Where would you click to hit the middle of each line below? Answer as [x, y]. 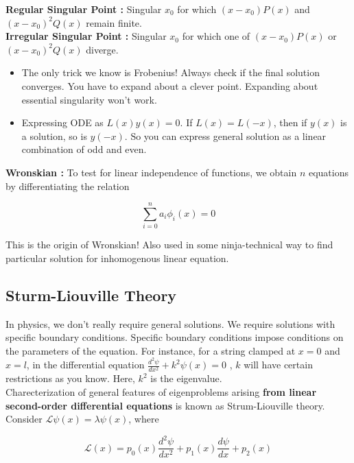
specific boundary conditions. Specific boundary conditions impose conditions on [175, 337]
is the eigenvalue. [186, 378]
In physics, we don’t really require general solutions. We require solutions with [170, 323]
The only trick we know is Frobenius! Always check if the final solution [170, 72]
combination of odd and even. [84, 149]
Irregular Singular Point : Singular [86, 36]
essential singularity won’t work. [89, 99]
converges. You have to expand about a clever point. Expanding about [170, 85]
